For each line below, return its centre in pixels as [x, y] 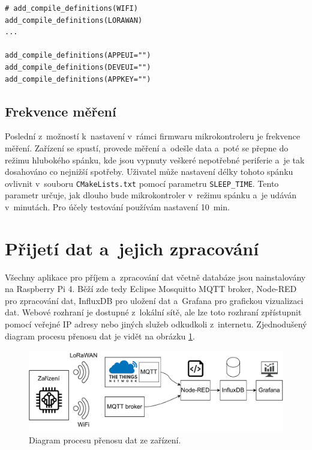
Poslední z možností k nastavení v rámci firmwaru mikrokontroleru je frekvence [152, 136]
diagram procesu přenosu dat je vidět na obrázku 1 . [100, 336]
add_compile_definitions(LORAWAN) [74, 20]
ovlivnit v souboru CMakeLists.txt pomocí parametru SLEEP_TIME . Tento [142, 183]
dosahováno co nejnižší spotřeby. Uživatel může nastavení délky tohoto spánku [149, 172]
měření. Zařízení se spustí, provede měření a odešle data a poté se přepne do [147, 147]
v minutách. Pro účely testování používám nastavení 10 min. [117, 206]
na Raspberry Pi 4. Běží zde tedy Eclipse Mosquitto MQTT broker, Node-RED [151, 289]
